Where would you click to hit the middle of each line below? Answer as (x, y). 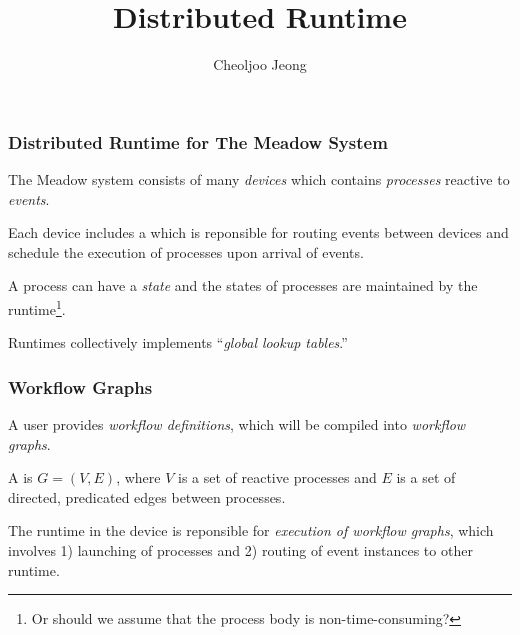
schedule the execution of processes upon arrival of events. (186, 251)
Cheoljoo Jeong (260, 64)
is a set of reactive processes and (277, 477)
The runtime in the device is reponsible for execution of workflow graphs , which (251, 530)
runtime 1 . (37, 307)
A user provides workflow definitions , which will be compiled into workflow (237, 424)
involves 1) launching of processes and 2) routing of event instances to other (240, 550)
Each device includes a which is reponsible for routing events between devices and (258, 232)
